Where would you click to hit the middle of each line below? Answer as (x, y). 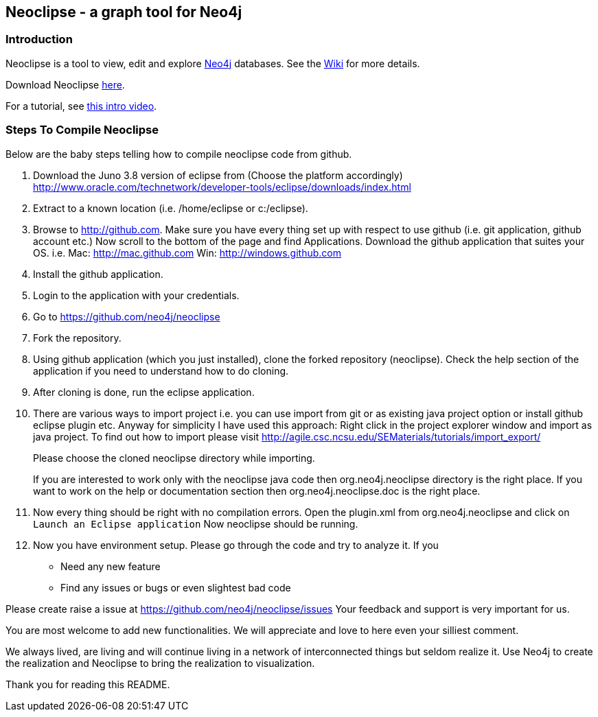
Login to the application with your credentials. (136, 295)
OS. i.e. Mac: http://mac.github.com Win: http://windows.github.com (187, 252)
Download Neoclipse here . (65, 84)
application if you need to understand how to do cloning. (161, 371)
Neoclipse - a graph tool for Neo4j (124, 12)
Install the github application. (98, 274)
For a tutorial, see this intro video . (81, 106)
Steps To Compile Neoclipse (82, 130)
